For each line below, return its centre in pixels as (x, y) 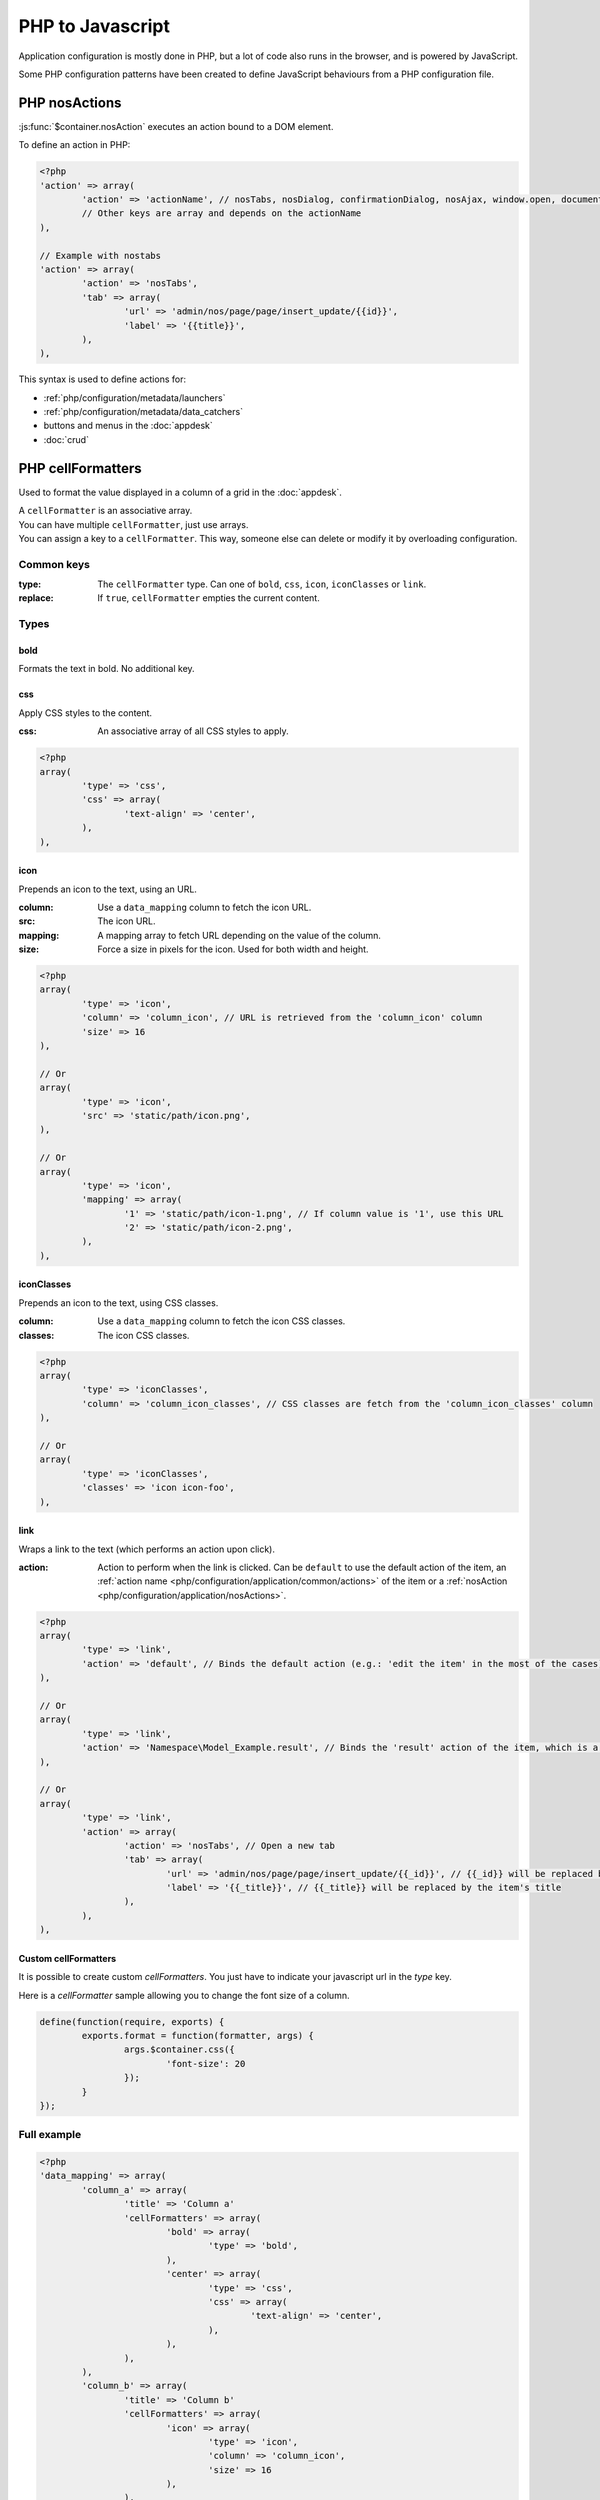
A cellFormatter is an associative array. (105, 511)
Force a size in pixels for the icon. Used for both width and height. (233, 949)
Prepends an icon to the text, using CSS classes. (118, 1302)
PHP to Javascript (94, 26)
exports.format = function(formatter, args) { (197, 2035)
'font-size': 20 (205, 2063)
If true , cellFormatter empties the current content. (208, 598)
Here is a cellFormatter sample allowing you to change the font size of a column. (184, 1995)
